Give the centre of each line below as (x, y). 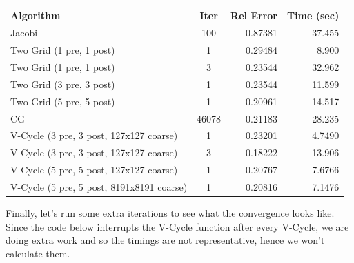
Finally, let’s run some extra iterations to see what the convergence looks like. (170, 213)
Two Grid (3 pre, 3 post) (63, 84)
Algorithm (36, 15)
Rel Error (254, 15)
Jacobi (24, 33)
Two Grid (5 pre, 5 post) (63, 101)
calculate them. (38, 253)
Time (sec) (313, 15)
